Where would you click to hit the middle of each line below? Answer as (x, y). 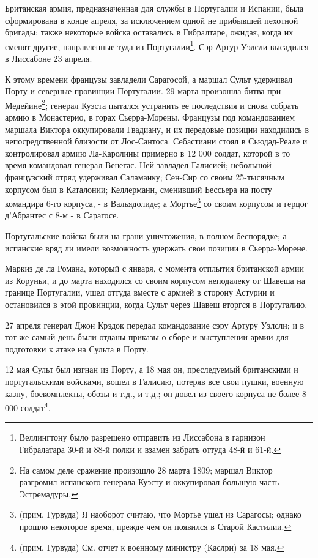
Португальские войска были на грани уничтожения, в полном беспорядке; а (146, 236)
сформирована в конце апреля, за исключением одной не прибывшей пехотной (152, 20)
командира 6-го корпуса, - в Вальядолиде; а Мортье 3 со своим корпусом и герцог (157, 202)
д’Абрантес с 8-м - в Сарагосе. (62, 215)
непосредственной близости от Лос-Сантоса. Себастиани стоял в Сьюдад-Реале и (156, 141)
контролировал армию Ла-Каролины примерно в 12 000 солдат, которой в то (148, 153)
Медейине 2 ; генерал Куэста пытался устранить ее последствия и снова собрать (152, 104)
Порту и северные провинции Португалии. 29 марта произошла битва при (143, 91)
